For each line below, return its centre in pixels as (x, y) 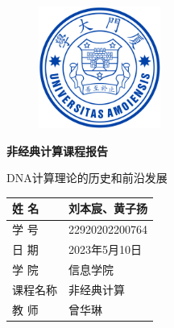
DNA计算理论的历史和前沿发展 (87, 178)
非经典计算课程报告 (57, 150)
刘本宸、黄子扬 (108, 208)
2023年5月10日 (105, 249)
